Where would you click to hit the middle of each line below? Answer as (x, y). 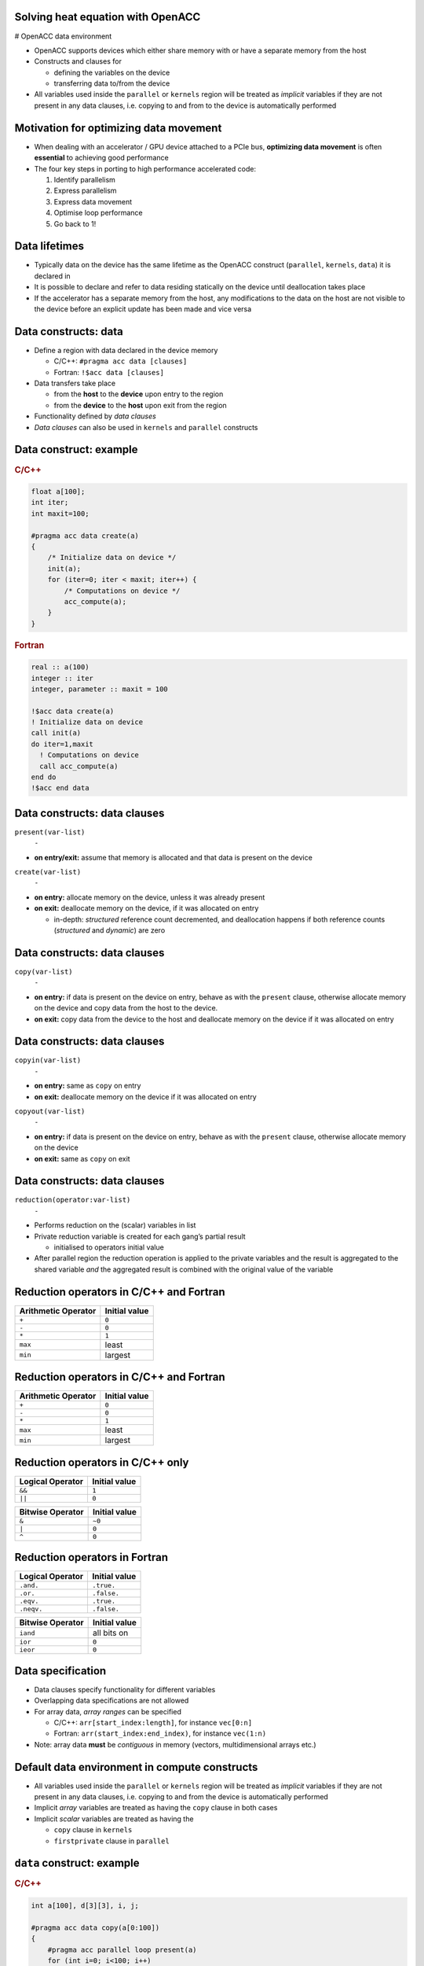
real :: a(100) (60, 667)
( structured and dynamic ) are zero (110, 930)
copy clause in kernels (93, 1830)
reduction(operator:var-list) (73, 1200)
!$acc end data (60, 788)
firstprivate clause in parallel (112, 1841)
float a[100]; (58, 491)
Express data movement (93, 201)
